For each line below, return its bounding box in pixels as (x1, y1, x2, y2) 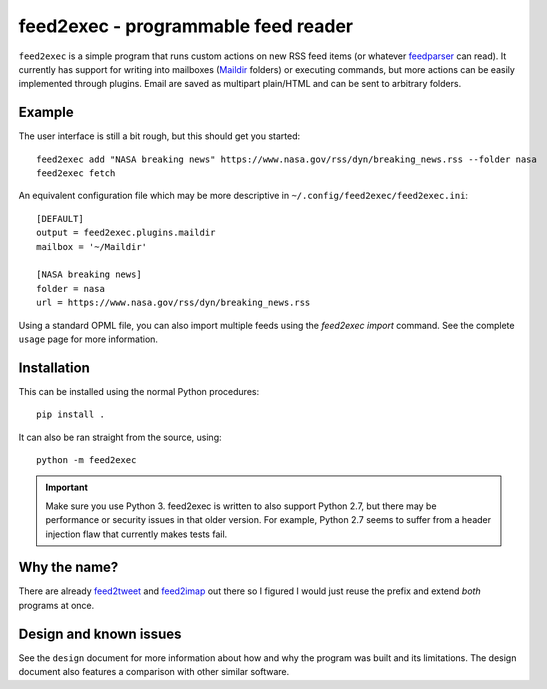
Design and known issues (18, 625, 182, 642)
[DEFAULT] (36, 213, 84, 224)
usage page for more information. (18, 333, 159, 345)
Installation (18, 359, 90, 376)
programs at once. (18, 599, 95, 611)
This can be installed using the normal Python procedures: (18, 385, 260, 397)
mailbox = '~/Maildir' (36, 241, 148, 252)
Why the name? (18, 559, 119, 576)
